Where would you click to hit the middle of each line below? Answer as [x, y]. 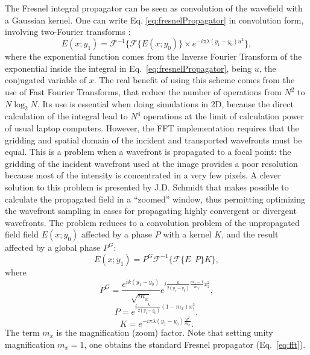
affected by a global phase [53, 247]
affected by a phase [117, 234]
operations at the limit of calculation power [224, 116]
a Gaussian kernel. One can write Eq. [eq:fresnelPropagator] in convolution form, [154, 20]
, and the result [250, 234]
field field [22, 234]
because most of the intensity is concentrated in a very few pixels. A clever [143, 175]
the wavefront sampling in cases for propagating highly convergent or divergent [151, 211]
